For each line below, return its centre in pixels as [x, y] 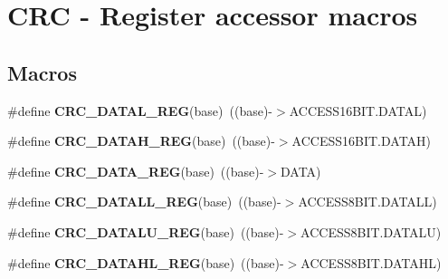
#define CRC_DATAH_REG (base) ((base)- [141, 141]
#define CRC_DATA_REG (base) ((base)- [136, 171]
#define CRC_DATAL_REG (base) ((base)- [140, 110]
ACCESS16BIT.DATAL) [358, 110]
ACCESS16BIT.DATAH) [362, 141]
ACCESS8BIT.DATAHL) [371, 262]
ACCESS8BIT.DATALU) [371, 231]
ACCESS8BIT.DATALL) [367, 202]
